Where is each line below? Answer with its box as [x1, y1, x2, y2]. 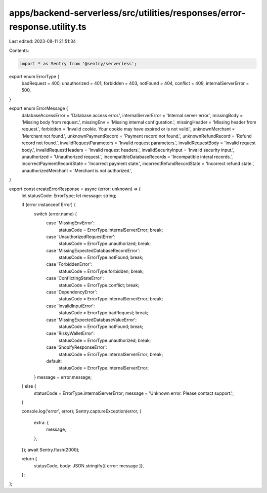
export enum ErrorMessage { [9, 105, 69, 111]
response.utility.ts [9, 21, 87, 32]
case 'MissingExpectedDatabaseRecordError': [46, 247, 140, 253]
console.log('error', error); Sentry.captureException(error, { [21, 408, 142, 414]
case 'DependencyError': [46, 289, 97, 295]
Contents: [9, 47, 29, 53]
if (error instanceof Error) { [21, 202, 76, 207]
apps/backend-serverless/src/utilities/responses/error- [9, 7, 246, 18]
